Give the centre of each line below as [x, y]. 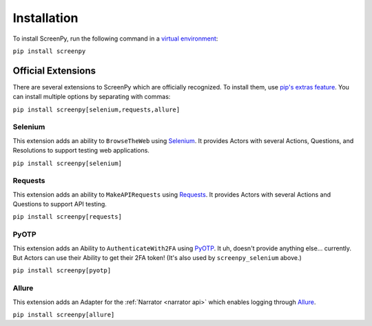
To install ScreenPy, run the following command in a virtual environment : [115, 39]
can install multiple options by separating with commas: [92, 97]
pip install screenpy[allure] [64, 314]
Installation [45, 18]
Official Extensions [54, 70]
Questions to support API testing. [60, 204]
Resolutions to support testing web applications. [81, 151]
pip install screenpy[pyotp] [62, 271]
